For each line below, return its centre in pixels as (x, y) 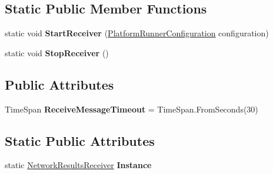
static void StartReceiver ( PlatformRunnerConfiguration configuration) (137, 33)
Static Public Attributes (80, 140)
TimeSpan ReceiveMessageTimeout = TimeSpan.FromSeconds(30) (131, 109)
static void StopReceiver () (57, 52)
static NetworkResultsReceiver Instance (78, 165)
